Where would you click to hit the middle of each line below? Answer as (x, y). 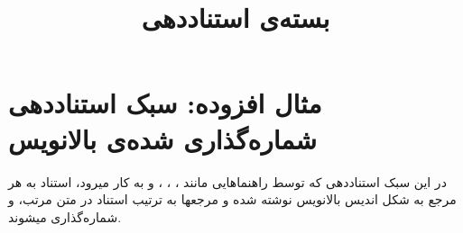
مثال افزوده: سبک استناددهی (165, 103)
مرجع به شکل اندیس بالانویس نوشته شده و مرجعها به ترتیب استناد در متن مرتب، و (232, 199)
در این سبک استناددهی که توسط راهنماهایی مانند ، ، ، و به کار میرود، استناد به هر (227, 181)
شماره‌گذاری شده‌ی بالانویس (162, 138)
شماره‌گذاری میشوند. (65, 216)
